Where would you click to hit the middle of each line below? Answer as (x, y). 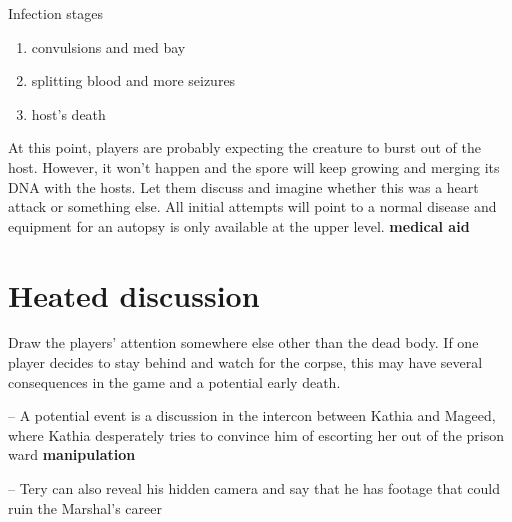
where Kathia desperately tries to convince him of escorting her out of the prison (256, 434)
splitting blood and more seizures (133, 80)
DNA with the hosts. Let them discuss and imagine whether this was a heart (243, 186)
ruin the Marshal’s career (85, 507)
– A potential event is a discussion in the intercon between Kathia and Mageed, (252, 415)
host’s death (68, 113)
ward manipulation (72, 454)
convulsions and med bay (108, 46)
